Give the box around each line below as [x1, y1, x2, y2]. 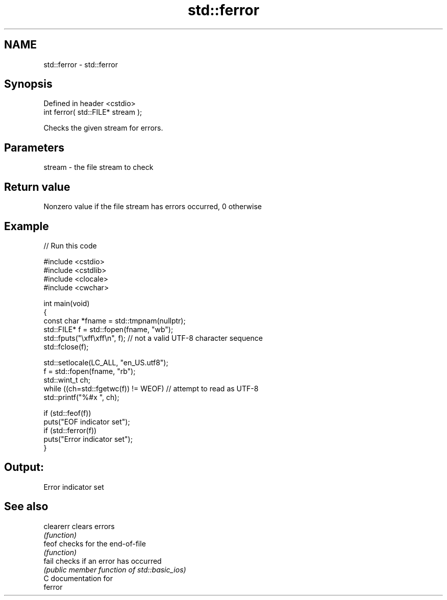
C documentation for [43, 573, 113, 583]
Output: [4, 461, 44, 474]
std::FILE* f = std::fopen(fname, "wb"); [43, 324, 173, 334]
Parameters [4, 141, 64, 154]
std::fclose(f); [43, 342, 89, 351]
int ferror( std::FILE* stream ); [43, 108, 142, 117]
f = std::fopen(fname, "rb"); [43, 366, 136, 376]
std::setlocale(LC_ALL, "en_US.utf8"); [43, 358, 168, 367]
